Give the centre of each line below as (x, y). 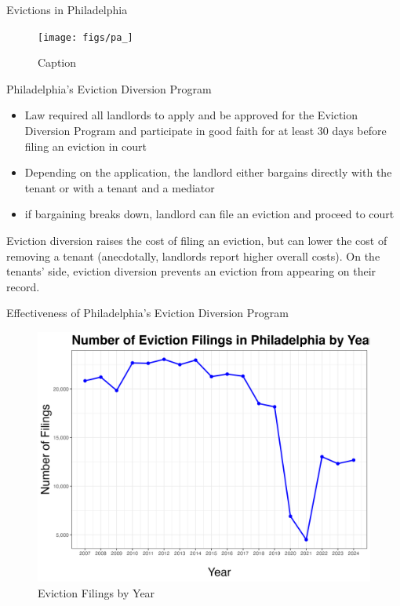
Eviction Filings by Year (96, 592)
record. (23, 286)
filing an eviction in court (86, 146)
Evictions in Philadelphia (67, 9)
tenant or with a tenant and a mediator (120, 187)
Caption (57, 62)
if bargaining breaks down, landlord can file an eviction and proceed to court (209, 214)
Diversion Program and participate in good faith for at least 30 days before (205, 131)
